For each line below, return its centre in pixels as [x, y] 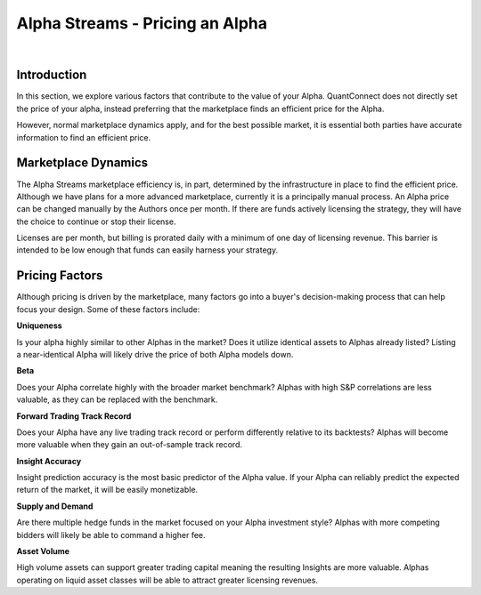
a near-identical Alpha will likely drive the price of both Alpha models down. [155, 354]
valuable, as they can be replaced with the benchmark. [117, 399]
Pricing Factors [60, 276]
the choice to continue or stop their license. [96, 221]
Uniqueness [39, 326]
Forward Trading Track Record [74, 416]
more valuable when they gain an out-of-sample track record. [130, 445]
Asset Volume [43, 551]
